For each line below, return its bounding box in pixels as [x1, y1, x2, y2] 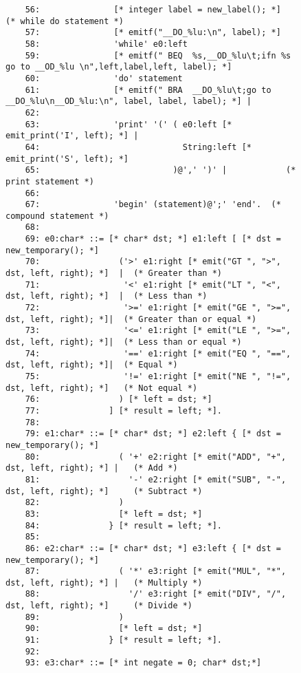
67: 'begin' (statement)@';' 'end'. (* [25, 200, 281, 210]
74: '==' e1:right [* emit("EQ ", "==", [25, 348, 291, 359]
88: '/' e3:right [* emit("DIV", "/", [25, 589, 287, 599]
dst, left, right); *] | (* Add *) [5, 463, 178, 473]
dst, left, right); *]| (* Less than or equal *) [5, 337, 242, 348]
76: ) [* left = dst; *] [25, 394, 212, 405]
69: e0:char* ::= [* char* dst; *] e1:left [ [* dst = [25, 234, 281, 244]
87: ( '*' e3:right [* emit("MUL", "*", [25, 566, 287, 577]
